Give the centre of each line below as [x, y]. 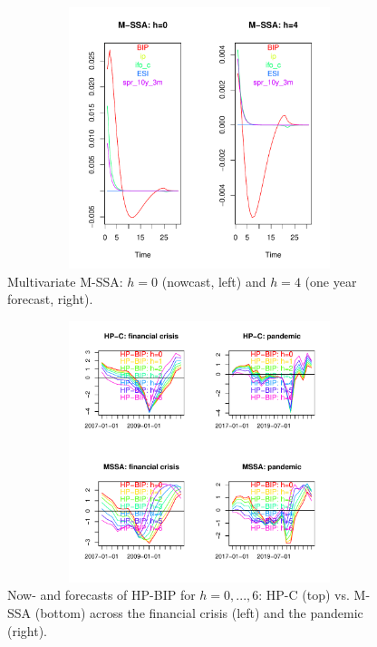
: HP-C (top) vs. [304, 595]
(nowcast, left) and [214, 281]
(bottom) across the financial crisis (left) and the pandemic [199, 612]
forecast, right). [50, 299]
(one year [331, 281]
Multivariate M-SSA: [65, 281]
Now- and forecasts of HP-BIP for [101, 595]
